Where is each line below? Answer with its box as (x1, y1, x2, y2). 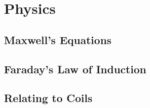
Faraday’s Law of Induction (4, 61, 147, 76)
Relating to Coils (4, 90, 93, 106)
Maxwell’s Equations (4, 32, 112, 47)
